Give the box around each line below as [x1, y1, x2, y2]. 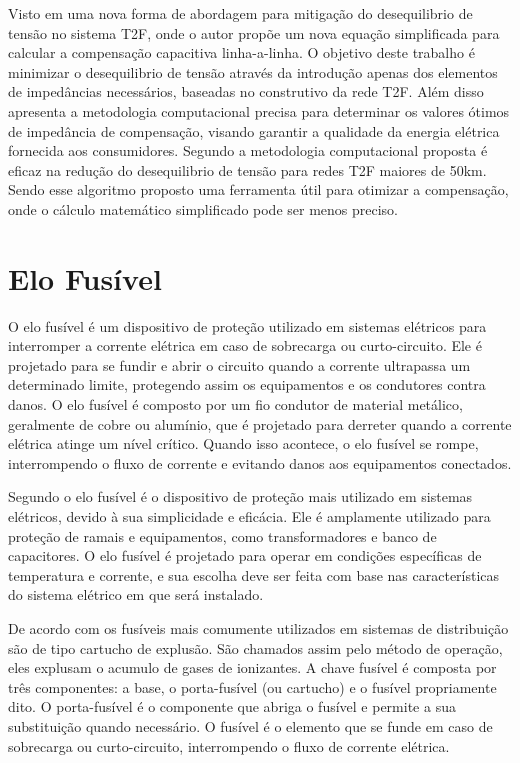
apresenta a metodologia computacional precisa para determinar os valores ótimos [8, 100, 510, 121]
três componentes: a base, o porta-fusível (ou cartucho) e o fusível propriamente [8, 676, 497, 697]
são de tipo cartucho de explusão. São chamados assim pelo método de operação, [8, 637, 503, 658]
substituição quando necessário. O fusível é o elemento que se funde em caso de [8, 715, 493, 736]
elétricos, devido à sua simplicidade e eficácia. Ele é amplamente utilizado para [8, 506, 491, 526]
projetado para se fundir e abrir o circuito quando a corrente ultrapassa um [8, 354, 471, 375]
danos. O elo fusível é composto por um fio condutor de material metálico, [8, 394, 463, 415]
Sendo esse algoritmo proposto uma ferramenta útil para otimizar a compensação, [8, 179, 509, 200]
